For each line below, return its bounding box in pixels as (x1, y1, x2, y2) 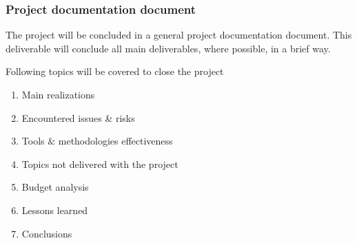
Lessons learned (21, 202, 88, 217)
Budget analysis (21, 180, 89, 194)
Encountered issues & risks (21, 110, 135, 125)
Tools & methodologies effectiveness (21, 134, 173, 148)
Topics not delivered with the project (21, 156, 178, 171)
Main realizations (21, 87, 95, 101)
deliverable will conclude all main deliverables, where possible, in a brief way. (6, 41, 331, 55)
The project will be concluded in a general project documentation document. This (6, 28, 352, 42)
